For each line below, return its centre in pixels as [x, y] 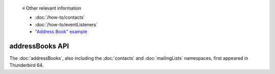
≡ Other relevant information [52, 8]
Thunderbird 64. [26, 65]
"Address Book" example [61, 32]
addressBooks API [39, 46]
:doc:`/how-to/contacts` [60, 17]
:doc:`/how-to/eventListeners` [66, 24]
